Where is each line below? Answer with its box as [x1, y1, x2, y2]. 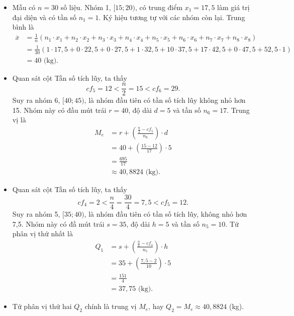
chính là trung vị [84, 301, 137, 311]
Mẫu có [12, 2, 36, 12]
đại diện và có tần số [12, 12, 77, 22]
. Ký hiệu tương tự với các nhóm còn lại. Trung [99, 12, 245, 22]
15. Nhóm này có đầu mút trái [12, 104, 107, 115]
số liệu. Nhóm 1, [60, 2, 111, 12]
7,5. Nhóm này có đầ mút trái [12, 218, 105, 229]
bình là [12, 22, 34, 32]
